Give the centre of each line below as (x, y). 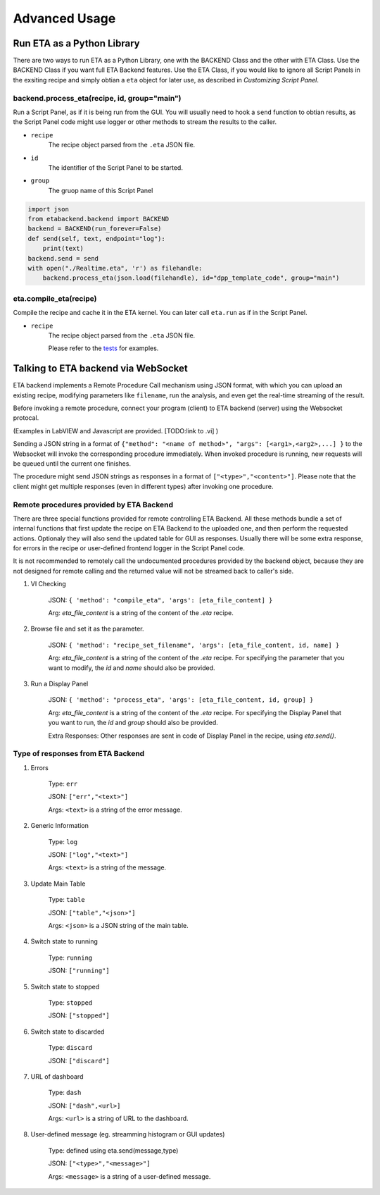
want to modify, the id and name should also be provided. (132, 668)
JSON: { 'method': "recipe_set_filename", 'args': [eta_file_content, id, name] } (194, 645)
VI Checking (48, 584)
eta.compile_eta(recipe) (55, 298)
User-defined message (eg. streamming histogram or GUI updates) (128, 1134)
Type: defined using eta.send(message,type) (113, 1150)
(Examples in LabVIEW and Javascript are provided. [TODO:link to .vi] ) (116, 431)
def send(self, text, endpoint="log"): (96, 239)
